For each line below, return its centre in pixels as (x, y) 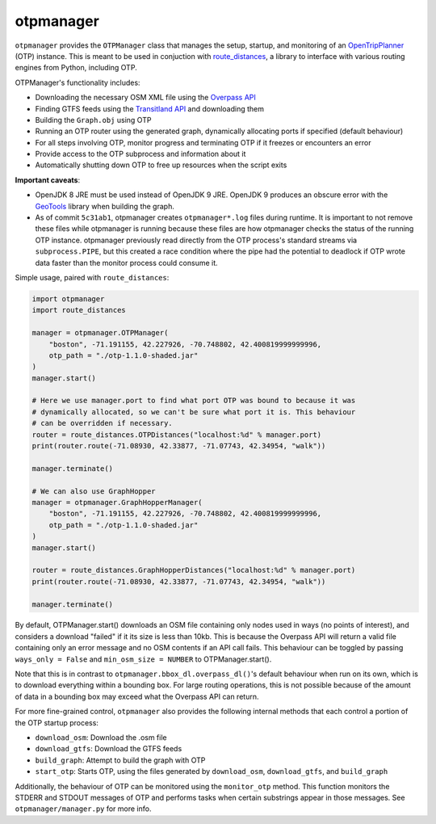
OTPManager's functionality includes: (78, 82)
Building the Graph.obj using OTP (93, 120)
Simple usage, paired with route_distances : (92, 277)
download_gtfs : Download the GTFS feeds (109, 749)
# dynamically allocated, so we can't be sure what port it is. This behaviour (194, 412)
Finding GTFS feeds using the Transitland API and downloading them (150, 108)
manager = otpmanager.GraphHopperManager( (117, 502)
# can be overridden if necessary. (102, 423)
